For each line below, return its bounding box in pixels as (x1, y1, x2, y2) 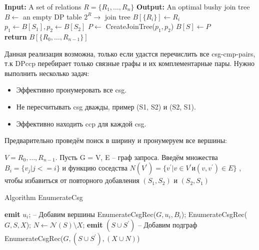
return (4, 31, 27, 41)
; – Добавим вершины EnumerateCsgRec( (28, 208, 156, 219)
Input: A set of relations (4, 1, 81, 11)
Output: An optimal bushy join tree (136, 1, 250, 11)
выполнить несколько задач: (4, 67, 89, 78)
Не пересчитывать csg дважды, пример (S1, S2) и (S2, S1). (16, 101, 196, 111)
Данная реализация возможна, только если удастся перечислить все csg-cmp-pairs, (4, 48, 255, 58)
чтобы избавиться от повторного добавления (4, 175, 139, 185)
